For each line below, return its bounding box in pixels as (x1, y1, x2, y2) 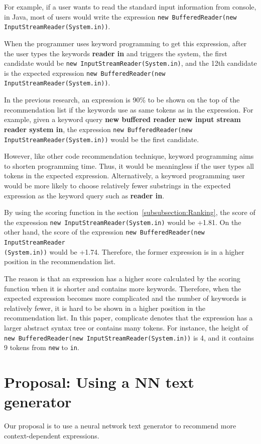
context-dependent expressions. (4, 430, 99, 440)
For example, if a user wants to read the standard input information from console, (4, 2, 256, 12)
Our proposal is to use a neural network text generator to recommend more (4, 420, 236, 431)
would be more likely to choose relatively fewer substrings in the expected (4, 180, 231, 190)
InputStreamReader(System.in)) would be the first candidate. (4, 134, 199, 144)
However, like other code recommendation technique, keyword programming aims (4, 151, 254, 161)
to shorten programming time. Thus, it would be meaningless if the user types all (4, 160, 254, 171)
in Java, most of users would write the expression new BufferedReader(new (4, 11, 237, 22)
